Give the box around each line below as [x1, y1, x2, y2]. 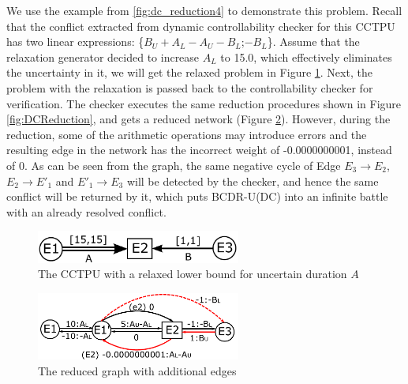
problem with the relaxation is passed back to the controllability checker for [6, 79, 373, 96]
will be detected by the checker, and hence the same [126, 172, 379, 189]
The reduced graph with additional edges [38, 362, 237, 378]
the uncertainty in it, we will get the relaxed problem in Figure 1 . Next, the [6, 64, 372, 81]
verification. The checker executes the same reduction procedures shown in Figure [6, 95, 402, 111]
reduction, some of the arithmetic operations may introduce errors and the [6, 126, 367, 142]
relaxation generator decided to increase [6, 48, 200, 65]
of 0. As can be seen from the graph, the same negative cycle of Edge [6, 156, 341, 173]
